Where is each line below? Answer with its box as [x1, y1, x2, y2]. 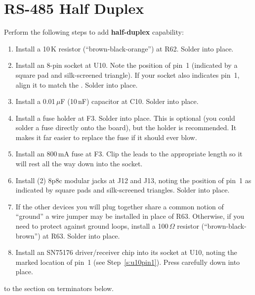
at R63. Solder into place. [42, 230, 120, 241]
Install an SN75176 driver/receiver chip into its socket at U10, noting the [15, 247, 237, 257]
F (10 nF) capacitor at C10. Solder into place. [60, 96, 199, 106]
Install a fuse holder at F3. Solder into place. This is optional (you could [15, 112, 235, 123]
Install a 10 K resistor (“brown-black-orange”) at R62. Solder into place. [15, 43, 234, 53]
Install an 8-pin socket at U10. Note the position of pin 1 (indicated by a [15, 60, 238, 70]
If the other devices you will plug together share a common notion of [15, 201, 224, 211]
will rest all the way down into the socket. [15, 158, 143, 169]
